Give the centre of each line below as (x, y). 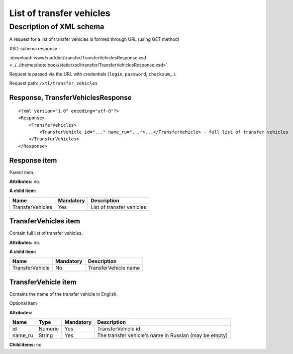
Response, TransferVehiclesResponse (70, 98)
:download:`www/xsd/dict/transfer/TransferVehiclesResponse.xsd (78, 58)
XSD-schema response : (35, 48)
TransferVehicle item (43, 282)
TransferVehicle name (114, 268)
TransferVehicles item (45, 221)
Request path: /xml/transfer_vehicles (54, 83)
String (46, 335)
